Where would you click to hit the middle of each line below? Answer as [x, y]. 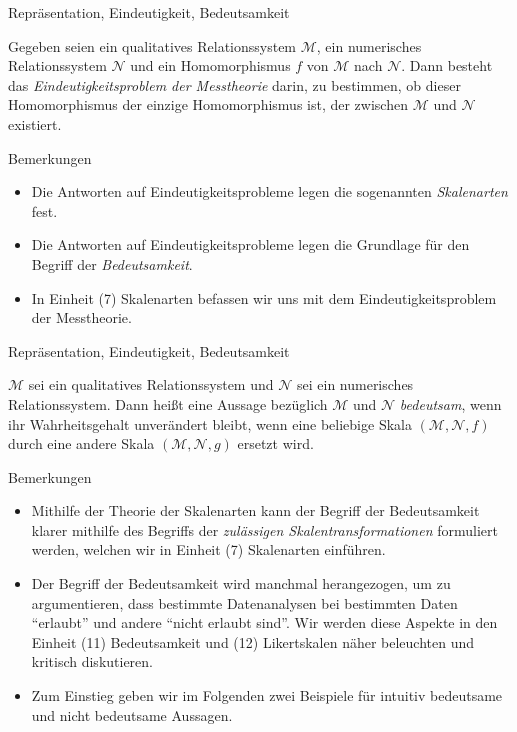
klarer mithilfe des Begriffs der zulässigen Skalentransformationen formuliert [264, 529]
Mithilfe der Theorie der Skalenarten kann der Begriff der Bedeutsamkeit [255, 510]
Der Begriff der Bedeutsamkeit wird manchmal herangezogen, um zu [241, 583]
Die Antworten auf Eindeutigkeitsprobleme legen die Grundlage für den [250, 244]
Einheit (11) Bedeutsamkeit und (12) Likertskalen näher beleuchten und [253, 641]
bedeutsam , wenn [450, 403]
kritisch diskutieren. [92, 661]
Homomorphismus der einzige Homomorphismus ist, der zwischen [208, 104]
